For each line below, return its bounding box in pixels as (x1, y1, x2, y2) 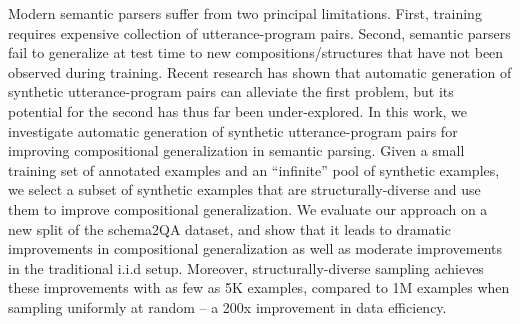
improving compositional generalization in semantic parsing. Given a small (8, 140, 465, 161)
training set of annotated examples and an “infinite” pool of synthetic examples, (8, 159, 500, 180)
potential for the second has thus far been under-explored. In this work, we (8, 100, 468, 121)
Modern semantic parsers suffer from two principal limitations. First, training (8, 3, 482, 23)
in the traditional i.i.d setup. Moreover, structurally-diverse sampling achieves (8, 257, 484, 278)
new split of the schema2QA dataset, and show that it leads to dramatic (8, 218, 451, 239)
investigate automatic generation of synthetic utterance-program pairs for (8, 120, 458, 141)
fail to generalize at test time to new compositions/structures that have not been (8, 42, 504, 63)
